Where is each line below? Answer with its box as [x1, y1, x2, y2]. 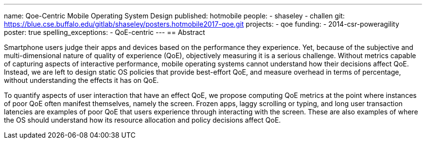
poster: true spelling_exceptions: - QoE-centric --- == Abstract [4, 28, 205, 36]
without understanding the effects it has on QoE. [4, 76, 159, 84]
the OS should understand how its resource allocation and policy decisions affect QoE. [4, 116, 281, 124]
